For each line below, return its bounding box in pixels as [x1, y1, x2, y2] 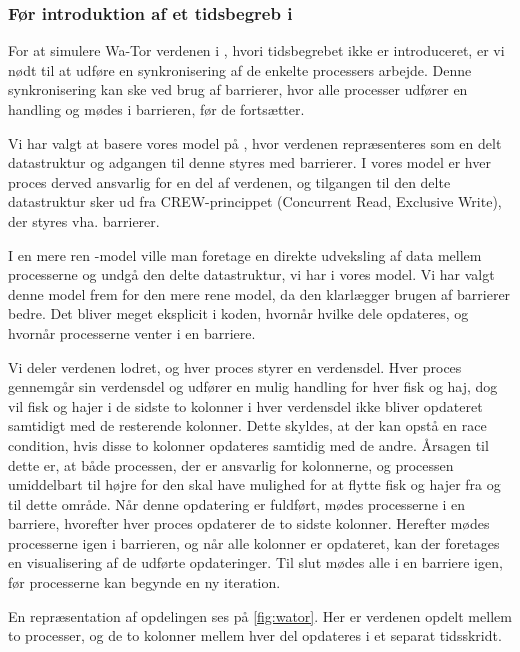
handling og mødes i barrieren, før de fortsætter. [8, 99, 305, 119]
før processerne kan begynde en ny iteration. [8, 572, 281, 593]
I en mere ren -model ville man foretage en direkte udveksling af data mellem [8, 244, 482, 265]
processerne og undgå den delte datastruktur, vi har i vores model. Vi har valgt [8, 264, 495, 285]
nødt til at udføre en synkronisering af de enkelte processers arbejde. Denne [8, 59, 472, 80]
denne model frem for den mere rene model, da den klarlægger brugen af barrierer [8, 283, 511, 304]
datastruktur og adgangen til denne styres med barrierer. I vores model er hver [8, 152, 491, 173]
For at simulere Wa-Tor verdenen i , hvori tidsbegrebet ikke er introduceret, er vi [8, 40, 505, 61]
